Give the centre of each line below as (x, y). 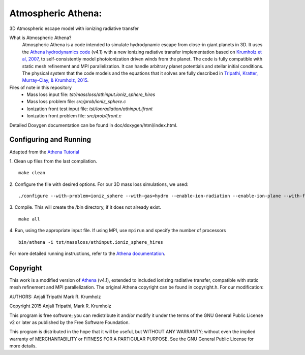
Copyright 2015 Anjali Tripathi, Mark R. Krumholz (60, 306)
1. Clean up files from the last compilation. (53, 161)
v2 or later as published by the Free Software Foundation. (70, 322)
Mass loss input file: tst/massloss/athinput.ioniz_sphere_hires (91, 94)
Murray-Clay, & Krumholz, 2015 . (55, 80)
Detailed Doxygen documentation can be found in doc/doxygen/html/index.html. (94, 125)
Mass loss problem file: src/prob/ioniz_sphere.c (77, 102)
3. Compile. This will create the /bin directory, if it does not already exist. (85, 207)
